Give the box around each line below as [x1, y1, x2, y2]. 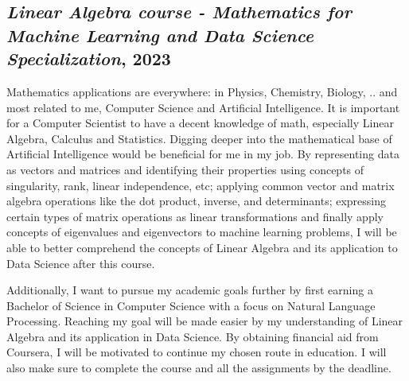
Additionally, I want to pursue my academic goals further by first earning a [6, 282, 373, 298]
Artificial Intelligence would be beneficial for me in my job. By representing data [6, 146, 399, 162]
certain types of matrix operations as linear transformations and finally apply [6, 208, 384, 224]
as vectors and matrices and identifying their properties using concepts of [6, 161, 364, 177]
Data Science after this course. [6, 255, 155, 271]
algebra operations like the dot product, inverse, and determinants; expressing [6, 192, 387, 209]
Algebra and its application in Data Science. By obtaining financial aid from [6, 328, 379, 344]
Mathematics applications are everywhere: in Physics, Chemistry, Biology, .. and [6, 83, 398, 99]
